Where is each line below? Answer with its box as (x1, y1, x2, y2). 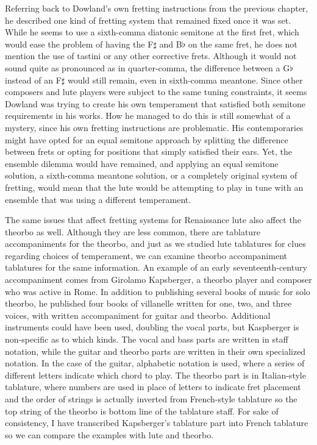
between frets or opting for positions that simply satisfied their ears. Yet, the (5, 145, 292, 158)
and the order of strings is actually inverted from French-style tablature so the (5, 393, 297, 405)
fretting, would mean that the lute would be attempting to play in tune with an (5, 180, 304, 193)
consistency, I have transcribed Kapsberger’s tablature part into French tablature (5, 416, 308, 429)
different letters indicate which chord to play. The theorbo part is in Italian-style (5, 368, 306, 381)
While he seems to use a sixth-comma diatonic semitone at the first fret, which (5, 26, 299, 38)
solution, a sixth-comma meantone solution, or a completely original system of (5, 169, 297, 182)
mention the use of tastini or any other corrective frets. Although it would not (5, 49, 297, 62)
